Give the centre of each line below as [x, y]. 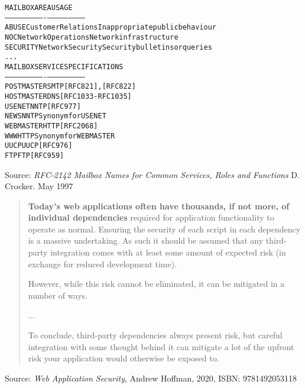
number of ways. [58, 295]
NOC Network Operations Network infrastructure [92, 37]
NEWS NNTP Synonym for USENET [56, 116]
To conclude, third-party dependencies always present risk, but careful [155, 335]
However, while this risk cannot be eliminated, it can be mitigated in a [156, 284]
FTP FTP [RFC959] [35, 155]
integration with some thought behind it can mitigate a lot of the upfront [161, 346]
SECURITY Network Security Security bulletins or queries [108, 47]
